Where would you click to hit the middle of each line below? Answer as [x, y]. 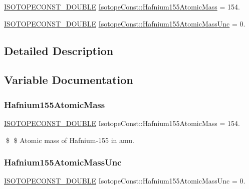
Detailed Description [59, 50]
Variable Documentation [69, 80]
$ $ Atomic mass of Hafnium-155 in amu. [70, 140]
